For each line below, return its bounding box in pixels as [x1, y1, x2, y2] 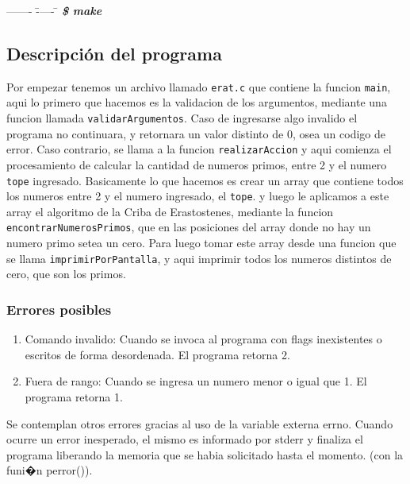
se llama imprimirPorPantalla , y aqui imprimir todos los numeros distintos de [6, 250, 392, 266]
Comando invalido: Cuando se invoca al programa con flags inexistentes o [25, 331, 382, 347]
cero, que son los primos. [6, 265, 126, 282]
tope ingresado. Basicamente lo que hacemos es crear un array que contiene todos [6, 172, 404, 188]
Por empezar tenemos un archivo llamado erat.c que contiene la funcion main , [6, 78, 391, 95]
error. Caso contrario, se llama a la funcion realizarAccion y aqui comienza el [6, 141, 392, 157]
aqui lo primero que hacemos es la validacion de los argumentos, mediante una [6, 94, 387, 110]
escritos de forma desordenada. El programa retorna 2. [25, 346, 290, 362]
